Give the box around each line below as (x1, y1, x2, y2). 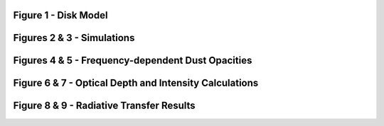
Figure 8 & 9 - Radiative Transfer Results (13, 100, 196, 112)
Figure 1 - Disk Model (13, 9, 108, 21)
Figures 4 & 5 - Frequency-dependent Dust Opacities (13, 55, 252, 67)
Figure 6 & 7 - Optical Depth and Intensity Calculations (13, 77, 259, 89)
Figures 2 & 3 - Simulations (13, 32, 135, 44)
